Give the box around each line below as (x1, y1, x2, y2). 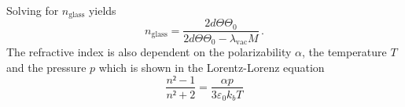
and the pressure (6, 59, 87, 75)
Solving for (6, 2, 59, 18)
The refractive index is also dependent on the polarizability (6, 44, 292, 60)
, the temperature (301, 44, 387, 60)
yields (88, 2, 116, 18)
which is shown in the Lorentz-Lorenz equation (98, 59, 325, 75)
